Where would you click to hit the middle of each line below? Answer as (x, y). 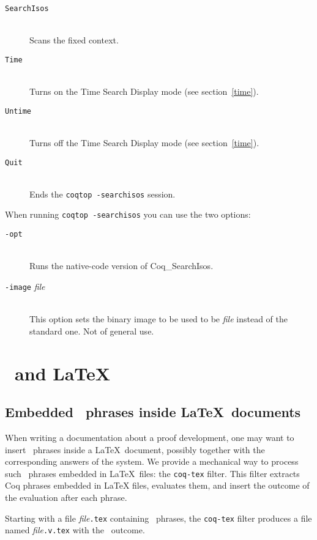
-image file (25, 286)
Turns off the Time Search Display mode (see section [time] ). (144, 142)
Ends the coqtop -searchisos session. (103, 194)
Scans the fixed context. (74, 40)
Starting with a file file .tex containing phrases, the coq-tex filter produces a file (158, 518)
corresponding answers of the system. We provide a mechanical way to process (152, 461)
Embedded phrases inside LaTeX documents (153, 412)
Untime (18, 111)
